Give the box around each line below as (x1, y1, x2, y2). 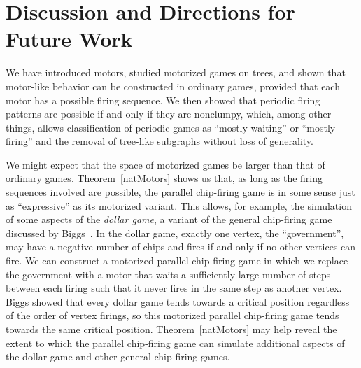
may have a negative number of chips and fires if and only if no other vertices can (6, 239, 356, 254)
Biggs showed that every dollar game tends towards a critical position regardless (6, 294, 350, 309)
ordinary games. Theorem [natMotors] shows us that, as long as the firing (6, 171, 323, 185)
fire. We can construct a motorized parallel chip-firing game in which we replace (6, 253, 348, 268)
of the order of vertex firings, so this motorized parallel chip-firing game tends (6, 308, 339, 323)
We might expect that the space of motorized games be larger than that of (6, 157, 325, 171)
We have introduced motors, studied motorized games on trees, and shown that (6, 65, 346, 80)
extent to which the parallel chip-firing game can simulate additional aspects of (6, 335, 345, 350)
